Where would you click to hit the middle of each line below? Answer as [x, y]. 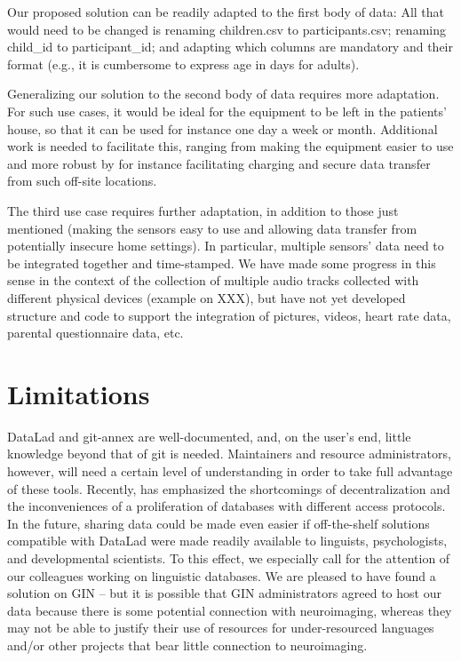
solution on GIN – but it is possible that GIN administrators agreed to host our [224, 593]
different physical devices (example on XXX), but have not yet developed [207, 297]
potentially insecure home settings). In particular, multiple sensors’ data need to [226, 246]
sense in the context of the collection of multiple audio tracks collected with [213, 280]
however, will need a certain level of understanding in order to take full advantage [230, 471]
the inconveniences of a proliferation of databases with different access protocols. [227, 506]
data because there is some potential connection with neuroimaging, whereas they [230, 610]
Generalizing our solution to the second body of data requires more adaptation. [223, 94]
